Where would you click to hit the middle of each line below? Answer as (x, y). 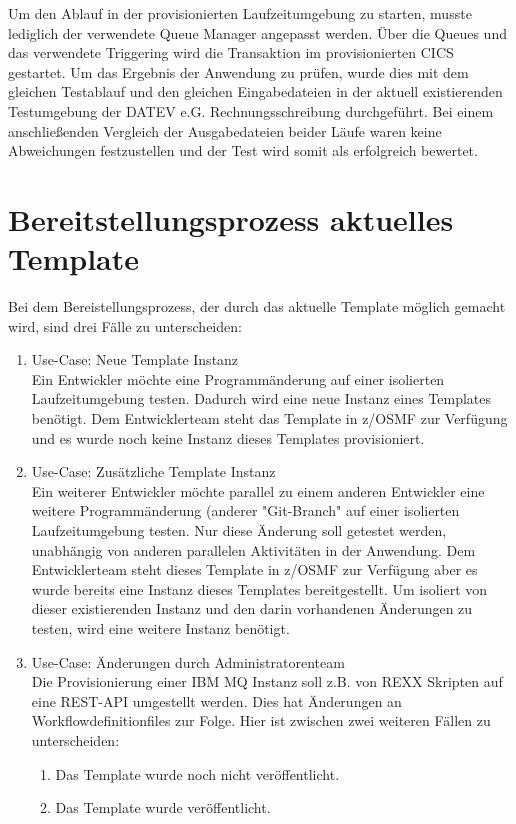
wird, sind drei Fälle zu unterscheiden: (125, 325)
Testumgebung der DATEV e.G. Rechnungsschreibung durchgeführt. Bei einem (251, 110)
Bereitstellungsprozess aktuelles (231, 218)
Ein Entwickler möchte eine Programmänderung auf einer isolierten (238, 378)
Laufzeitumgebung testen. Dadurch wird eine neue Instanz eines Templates (261, 398)
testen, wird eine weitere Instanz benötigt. (160, 627)
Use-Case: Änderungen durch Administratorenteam (188, 661)
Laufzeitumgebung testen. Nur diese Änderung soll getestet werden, (239, 530)
